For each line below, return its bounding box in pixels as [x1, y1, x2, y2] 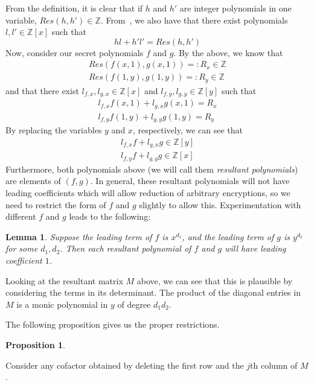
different [5, 210, 36, 223]
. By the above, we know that [173, 46, 283, 59]
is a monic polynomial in [16, 297, 108, 310]
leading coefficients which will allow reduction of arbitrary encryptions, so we [5, 186, 290, 199]
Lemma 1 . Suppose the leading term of [5, 230, 152, 243]
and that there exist [5, 84, 79, 97]
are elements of [5, 174, 61, 187]
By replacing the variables [5, 124, 102, 136]
